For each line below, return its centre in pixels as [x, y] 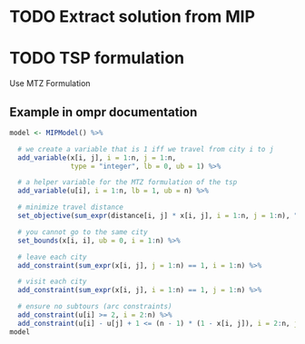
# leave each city [53, 257]
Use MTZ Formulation [50, 84]
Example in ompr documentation [103, 112]
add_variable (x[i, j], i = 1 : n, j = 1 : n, [97, 157]
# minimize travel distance [71, 207]
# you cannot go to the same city [83, 232]
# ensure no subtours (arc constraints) [95, 307]
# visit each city [53, 282]
